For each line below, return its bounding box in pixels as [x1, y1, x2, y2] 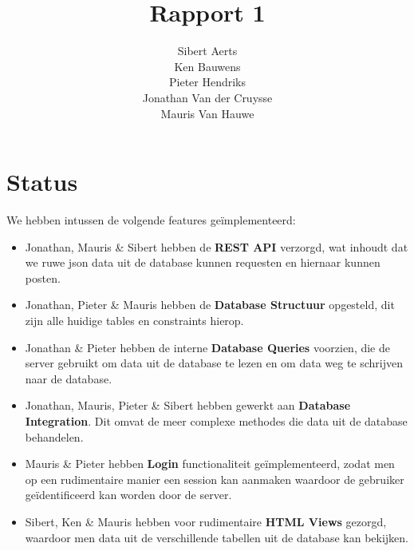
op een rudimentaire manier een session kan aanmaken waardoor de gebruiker [25, 470, 404, 487]
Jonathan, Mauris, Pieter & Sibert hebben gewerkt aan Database [25, 397, 351, 414]
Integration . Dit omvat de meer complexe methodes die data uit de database [25, 412, 408, 429]
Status [6, 165, 78, 198]
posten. [25, 269, 61, 286]
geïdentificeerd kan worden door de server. [25, 486, 232, 503]
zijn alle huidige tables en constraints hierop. [25, 312, 244, 328]
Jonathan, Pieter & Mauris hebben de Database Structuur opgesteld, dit [25, 296, 395, 313]
